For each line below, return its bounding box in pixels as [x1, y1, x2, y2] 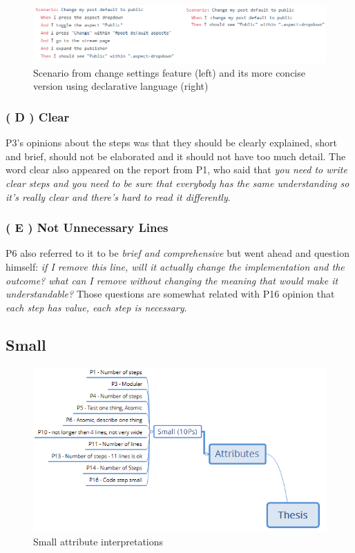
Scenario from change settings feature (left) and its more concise [33, 65, 305, 79]
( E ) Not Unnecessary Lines [6, 219, 169, 236]
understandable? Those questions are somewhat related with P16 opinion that [6, 287, 335, 301]
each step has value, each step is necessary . [6, 300, 187, 314]
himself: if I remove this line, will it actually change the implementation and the [6, 260, 345, 274]
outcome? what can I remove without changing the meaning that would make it [6, 273, 338, 287]
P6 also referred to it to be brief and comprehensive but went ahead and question [6, 246, 349, 260]
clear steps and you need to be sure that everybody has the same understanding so [6, 176, 349, 191]
